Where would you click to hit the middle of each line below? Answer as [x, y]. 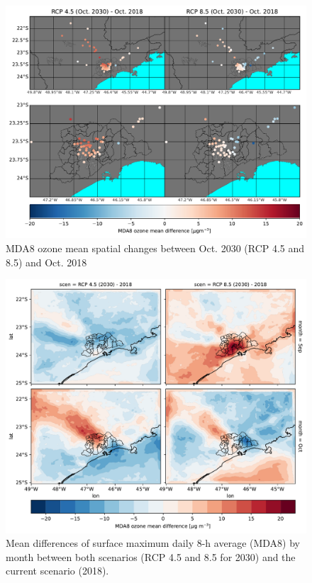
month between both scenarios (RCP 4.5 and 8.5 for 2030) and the [151, 556]
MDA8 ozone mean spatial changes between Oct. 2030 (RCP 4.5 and [155, 248]
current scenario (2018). [57, 571]
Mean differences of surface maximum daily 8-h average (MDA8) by [153, 543]
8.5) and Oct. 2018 [46, 262]
